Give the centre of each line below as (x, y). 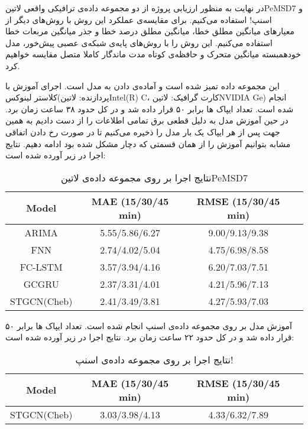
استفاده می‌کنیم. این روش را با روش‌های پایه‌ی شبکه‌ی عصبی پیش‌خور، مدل (139, 42)
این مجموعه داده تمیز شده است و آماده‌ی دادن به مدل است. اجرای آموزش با (142, 85)
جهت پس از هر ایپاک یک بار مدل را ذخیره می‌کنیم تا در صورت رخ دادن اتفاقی (143, 131)
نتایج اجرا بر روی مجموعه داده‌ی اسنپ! (154, 359)
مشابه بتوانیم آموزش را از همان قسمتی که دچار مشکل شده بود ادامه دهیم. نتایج (148, 143)
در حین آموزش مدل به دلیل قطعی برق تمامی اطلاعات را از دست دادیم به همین (147, 120)
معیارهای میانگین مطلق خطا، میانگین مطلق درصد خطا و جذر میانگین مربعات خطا (150, 31)
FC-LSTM (41, 266)
